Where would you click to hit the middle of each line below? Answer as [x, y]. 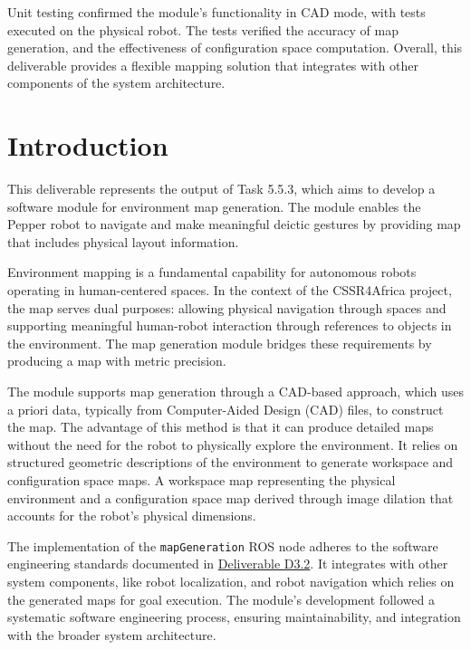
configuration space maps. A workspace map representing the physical [202, 480]
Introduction [88, 145]
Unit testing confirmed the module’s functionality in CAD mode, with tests [216, 12]
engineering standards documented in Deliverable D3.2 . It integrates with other [228, 564]
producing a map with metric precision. [117, 361]
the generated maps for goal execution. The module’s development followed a [221, 599]
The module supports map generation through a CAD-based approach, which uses [235, 392]
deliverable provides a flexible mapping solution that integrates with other [213, 65]
